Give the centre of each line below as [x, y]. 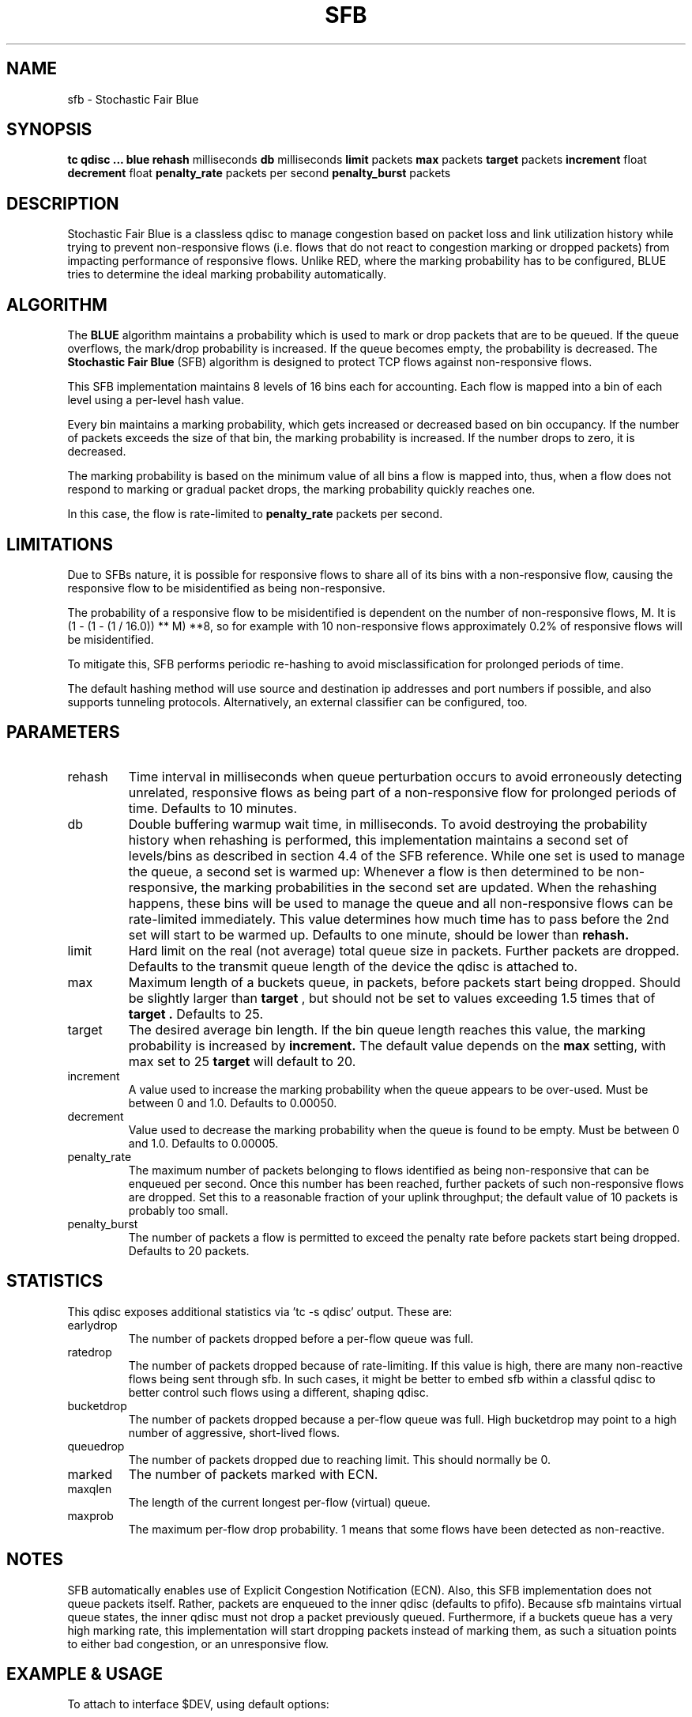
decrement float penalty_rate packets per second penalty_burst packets [259, 173]
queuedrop [96, 1446]
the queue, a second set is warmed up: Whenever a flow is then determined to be [370, 871]
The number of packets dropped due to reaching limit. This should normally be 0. [339, 1459]
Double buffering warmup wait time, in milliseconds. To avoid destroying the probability [388, 824]
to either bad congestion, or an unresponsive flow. [198, 1643]
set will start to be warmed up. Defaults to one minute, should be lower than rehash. [379, 934]
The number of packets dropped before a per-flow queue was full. [301, 1338]
